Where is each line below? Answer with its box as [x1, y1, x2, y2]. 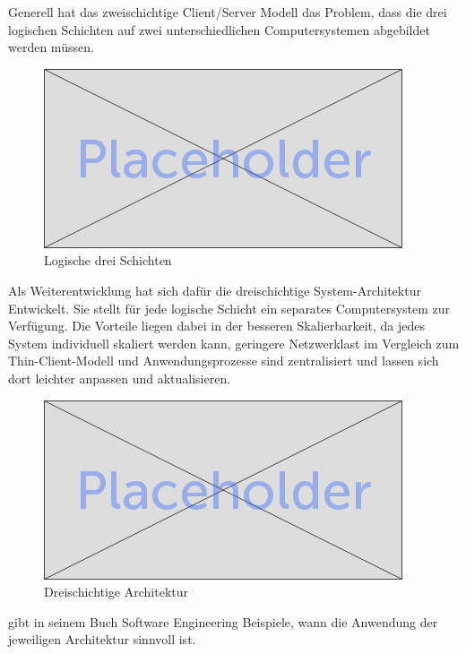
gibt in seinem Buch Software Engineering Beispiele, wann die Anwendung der [8, 612, 438, 631]
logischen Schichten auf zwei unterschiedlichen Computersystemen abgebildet [8, 20, 430, 39]
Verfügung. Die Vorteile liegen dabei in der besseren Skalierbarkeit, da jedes [8, 316, 426, 335]
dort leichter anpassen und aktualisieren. [8, 368, 231, 387]
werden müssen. [8, 38, 94, 56]
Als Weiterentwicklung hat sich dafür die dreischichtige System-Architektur [8, 280, 421, 299]
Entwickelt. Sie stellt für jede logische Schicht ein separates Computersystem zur [8, 298, 451, 317]
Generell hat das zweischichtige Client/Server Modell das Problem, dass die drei [8, 3, 447, 21]
